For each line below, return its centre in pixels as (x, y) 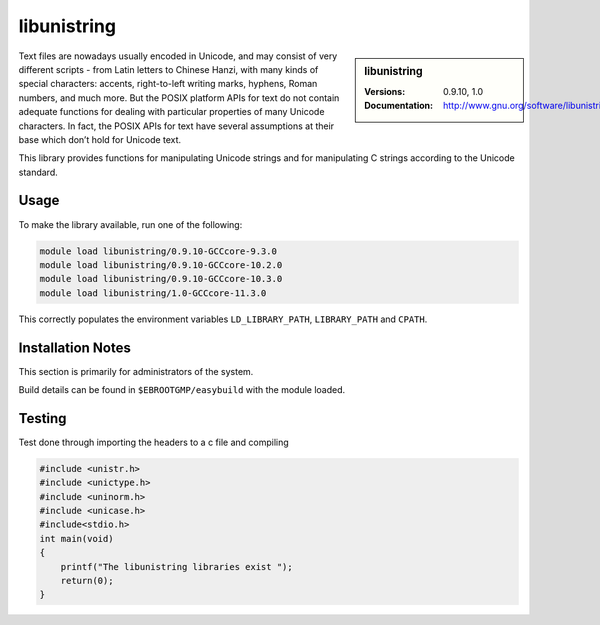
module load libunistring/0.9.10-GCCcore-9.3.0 (158, 251)
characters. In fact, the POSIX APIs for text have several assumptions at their (176, 126)
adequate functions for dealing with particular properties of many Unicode (171, 112)
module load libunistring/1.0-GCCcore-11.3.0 (153, 293)
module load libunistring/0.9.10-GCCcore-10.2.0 (161, 264)
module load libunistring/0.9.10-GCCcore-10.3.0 (161, 279)
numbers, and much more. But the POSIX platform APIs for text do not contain (179, 97)
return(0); (87, 581)
